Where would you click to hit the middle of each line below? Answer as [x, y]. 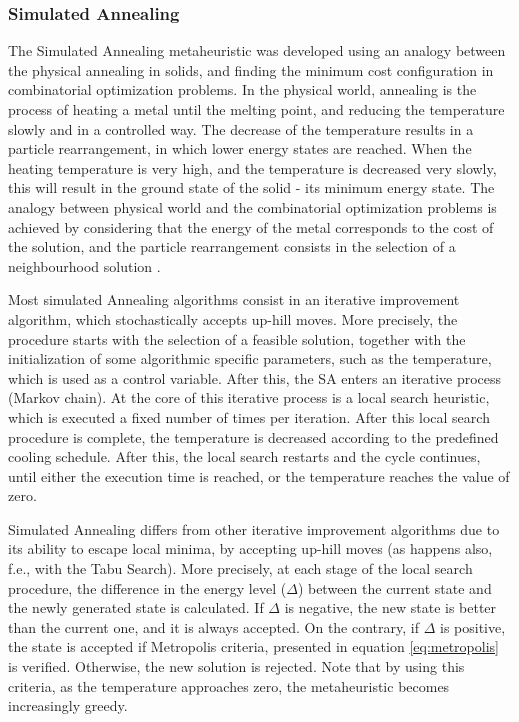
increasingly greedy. [68, 705]
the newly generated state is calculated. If [136, 607]
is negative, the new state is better [390, 607]
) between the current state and [394, 587]
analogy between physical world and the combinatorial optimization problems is [252, 206]
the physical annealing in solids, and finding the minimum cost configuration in [251, 69]
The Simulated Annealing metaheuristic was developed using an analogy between [257, 50]
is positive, [472, 626]
